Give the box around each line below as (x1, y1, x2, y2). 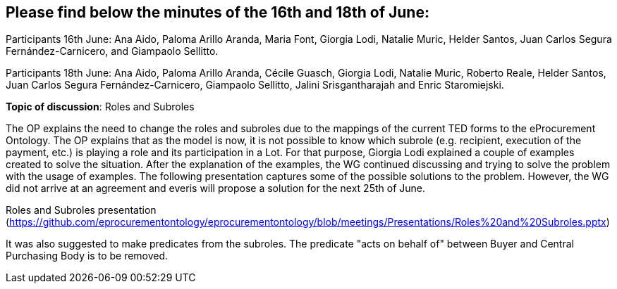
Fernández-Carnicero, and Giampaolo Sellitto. (6, 45, 219, 58)
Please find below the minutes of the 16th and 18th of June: (6, 4, 429, 21)
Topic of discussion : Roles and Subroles (6, 101, 195, 113)
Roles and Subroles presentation (6, 204, 157, 217)
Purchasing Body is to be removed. (6, 250, 169, 262)
